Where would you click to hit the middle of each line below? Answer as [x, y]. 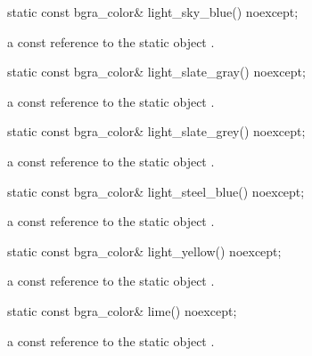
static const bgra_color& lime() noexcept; [122, 310]
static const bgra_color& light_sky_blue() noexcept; [153, 12]
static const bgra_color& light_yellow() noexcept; [144, 251]
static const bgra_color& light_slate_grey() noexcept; [156, 131]
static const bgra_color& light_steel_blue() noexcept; [156, 191]
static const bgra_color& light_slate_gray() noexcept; [156, 72]
